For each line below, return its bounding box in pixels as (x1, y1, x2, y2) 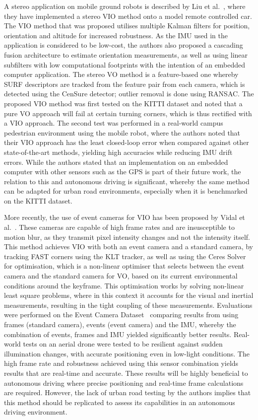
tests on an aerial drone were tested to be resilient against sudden (23, 339, 223, 349)
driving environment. (4, 407, 67, 417)
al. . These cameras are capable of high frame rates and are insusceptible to (4, 222, 235, 232)
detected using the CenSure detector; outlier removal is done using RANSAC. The (4, 88, 254, 99)
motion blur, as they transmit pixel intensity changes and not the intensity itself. (4, 231, 251, 242)
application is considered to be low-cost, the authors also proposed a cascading (4, 40, 243, 50)
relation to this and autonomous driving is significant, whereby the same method (4, 176, 250, 186)
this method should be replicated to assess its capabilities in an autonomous (4, 397, 235, 407)
